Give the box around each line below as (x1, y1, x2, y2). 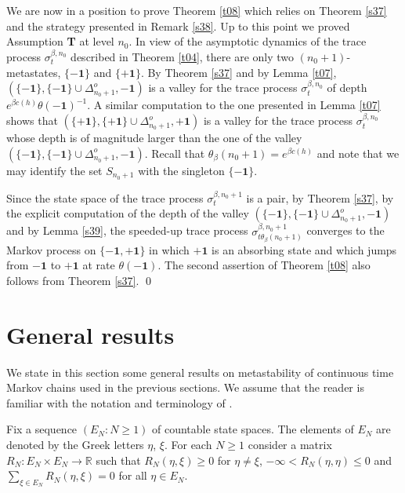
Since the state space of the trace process (6, 189, 204, 206)
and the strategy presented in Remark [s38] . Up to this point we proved (6, 17, 350, 34)
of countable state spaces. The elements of (152, 421, 354, 437)
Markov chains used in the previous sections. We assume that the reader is (6, 379, 364, 396)
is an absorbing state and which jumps (212, 241, 397, 257)
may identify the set (6, 162, 103, 178)
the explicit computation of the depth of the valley (6, 205, 249, 221)
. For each (164, 436, 212, 452)
